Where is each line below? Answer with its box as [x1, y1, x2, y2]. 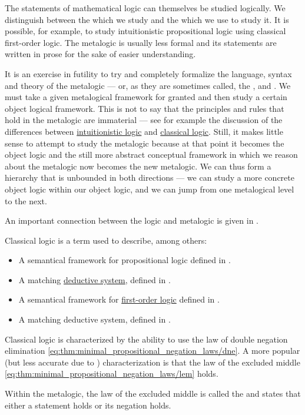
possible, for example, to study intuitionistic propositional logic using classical [5, 25, 286, 37]
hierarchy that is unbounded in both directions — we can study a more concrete [5, 171, 294, 184]
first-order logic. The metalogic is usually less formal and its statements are [5, 36, 277, 48]
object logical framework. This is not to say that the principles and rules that [5, 102, 284, 114]
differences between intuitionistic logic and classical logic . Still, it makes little [5, 125, 283, 137]
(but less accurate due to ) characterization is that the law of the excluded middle [5, 356, 300, 368]
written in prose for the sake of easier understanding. [5, 48, 196, 60]
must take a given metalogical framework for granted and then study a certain [5, 91, 287, 103]
